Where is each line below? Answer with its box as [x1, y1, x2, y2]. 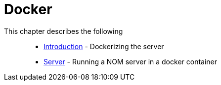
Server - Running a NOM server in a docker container [44, 57, 218, 66]
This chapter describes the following [4, 27, 123, 35]
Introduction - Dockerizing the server [44, 42, 164, 51]
